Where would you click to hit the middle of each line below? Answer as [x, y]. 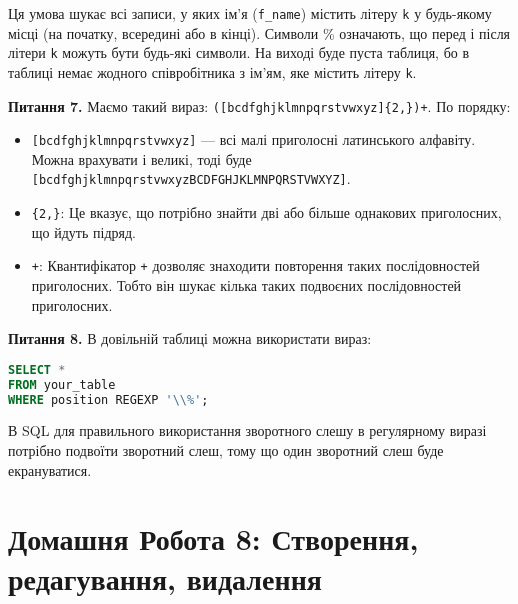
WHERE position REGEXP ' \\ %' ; [108, 399]
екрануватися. [50, 469]
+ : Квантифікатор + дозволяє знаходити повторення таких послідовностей [255, 265]
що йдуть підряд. [83, 231]
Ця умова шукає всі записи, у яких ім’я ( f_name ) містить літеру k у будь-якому [250, 13]
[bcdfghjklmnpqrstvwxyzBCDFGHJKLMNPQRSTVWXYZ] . [191, 178]
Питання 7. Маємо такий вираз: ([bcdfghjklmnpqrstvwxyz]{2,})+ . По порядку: [259, 105]
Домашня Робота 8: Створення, [213, 538]
